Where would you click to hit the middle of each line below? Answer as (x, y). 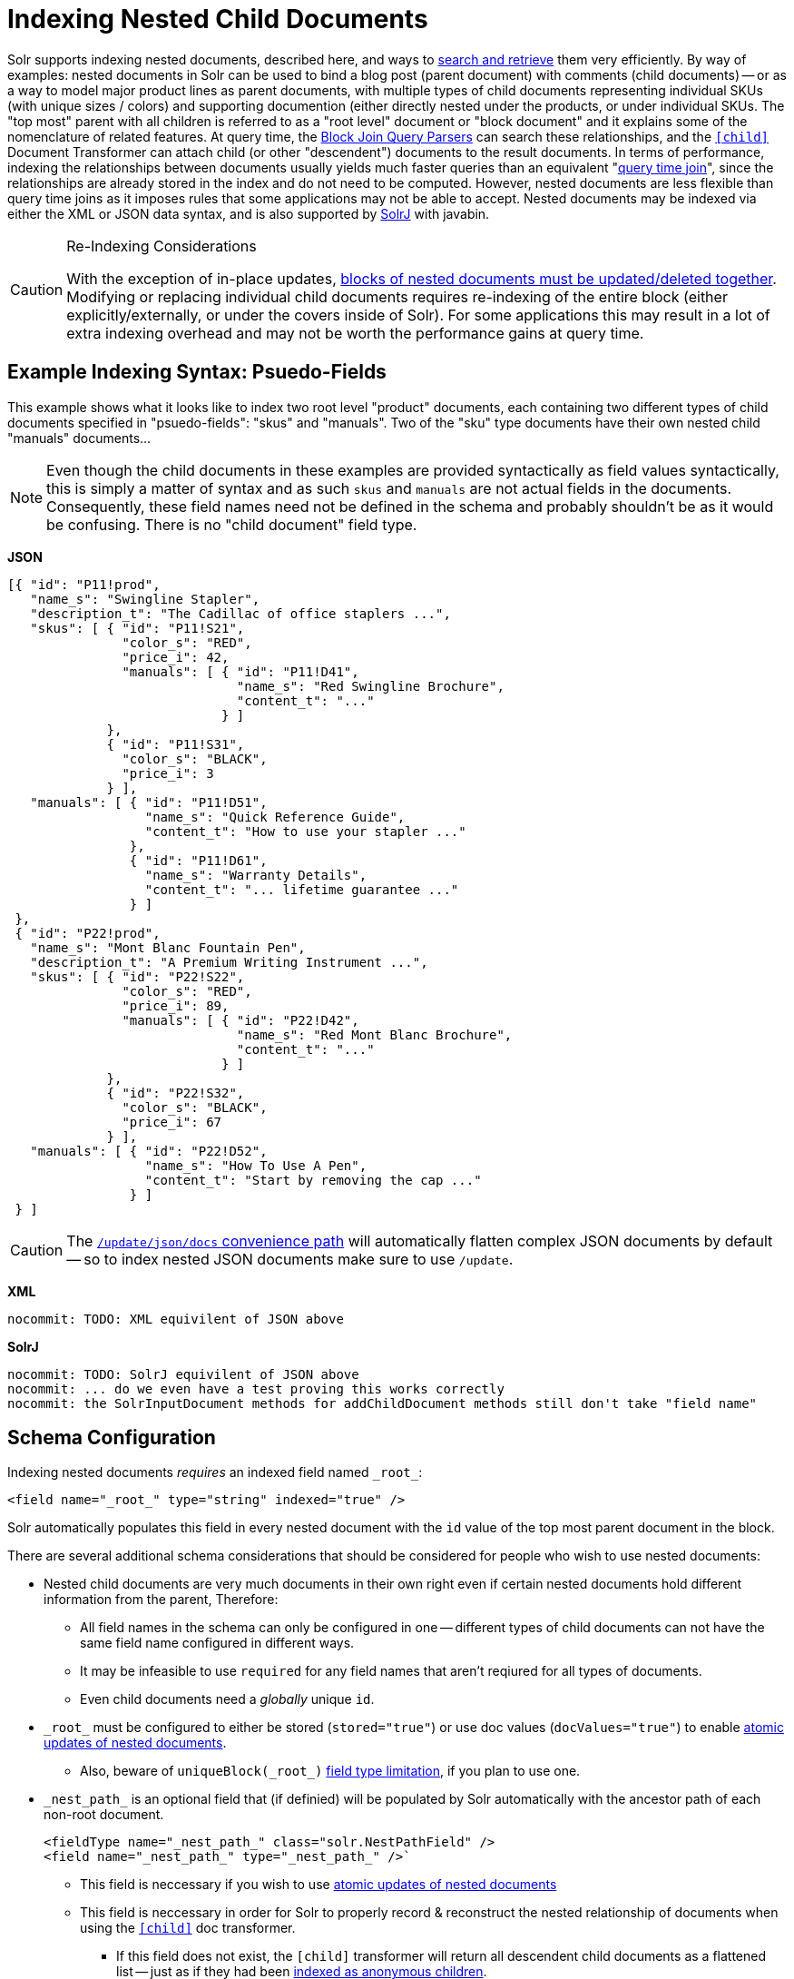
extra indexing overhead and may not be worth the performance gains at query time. (355, 333)
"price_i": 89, (176, 1005)
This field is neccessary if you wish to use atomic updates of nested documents (319, 1885)
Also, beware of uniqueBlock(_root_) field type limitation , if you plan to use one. (330, 1771)
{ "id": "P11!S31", (176, 744)
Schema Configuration (112, 1438)
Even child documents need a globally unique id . (227, 1699)
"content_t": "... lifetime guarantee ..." (302, 889)
